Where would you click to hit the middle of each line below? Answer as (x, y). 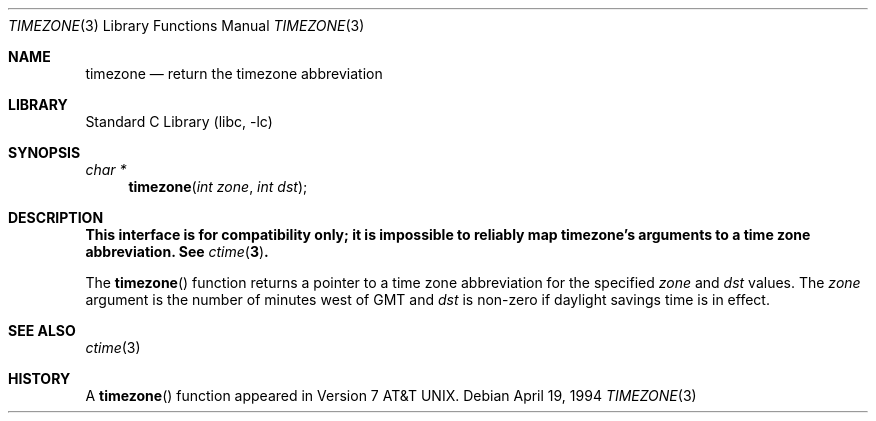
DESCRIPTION (56, 217)
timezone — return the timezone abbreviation (234, 73)
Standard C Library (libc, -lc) (179, 121)
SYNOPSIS (44, 152)
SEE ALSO (42, 330)
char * (106, 169)
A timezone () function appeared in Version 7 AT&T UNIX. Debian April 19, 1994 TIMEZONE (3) (391, 395)
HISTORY (39, 378)
